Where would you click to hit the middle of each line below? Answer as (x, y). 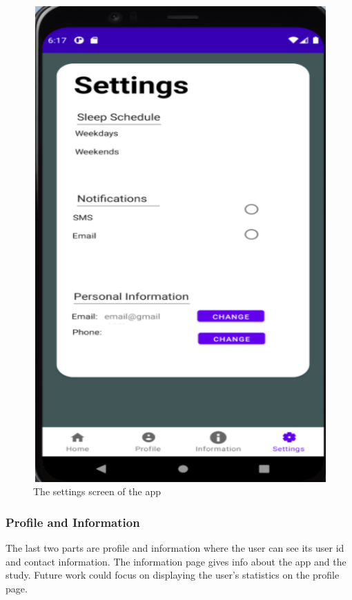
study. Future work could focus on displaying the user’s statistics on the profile (173, 575)
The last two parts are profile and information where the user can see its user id (175, 548)
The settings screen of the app (97, 491)
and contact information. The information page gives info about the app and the (176, 561)
